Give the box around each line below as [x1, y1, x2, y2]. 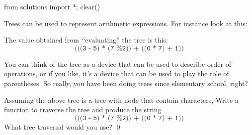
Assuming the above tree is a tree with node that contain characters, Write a [4, 94, 239, 105]
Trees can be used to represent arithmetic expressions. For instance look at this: [4, 18, 248, 28]
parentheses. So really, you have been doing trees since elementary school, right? [4, 78, 248, 88]
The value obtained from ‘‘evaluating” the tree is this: [4, 35, 168, 45]
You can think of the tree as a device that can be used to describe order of [4, 58, 231, 69]
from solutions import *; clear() [4, 1, 100, 11]
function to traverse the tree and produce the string [4, 104, 162, 115]
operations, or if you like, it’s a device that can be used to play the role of [4, 68, 229, 79]
